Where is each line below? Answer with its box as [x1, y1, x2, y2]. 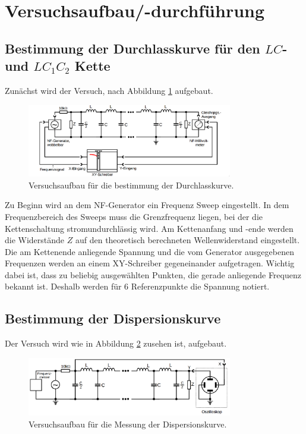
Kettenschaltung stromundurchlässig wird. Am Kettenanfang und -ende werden [5, 222, 294, 234]
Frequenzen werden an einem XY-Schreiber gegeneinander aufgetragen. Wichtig [5, 257, 295, 269]
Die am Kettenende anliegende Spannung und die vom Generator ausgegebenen [5, 245, 294, 257]
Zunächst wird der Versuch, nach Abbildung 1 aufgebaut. [5, 84, 213, 96]
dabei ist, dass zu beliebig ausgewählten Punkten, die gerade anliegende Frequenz [5, 268, 301, 281]
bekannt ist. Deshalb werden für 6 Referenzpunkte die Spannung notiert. [5, 280, 270, 293]
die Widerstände [5, 234, 65, 246]
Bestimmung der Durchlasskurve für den [5, 39, 260, 57]
